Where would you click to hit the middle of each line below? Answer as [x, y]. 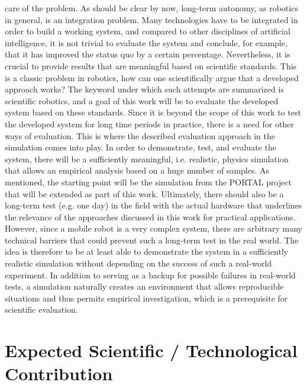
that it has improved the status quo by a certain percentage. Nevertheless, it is [148, 54]
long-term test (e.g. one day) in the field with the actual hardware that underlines [153, 205]
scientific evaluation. [41, 309]
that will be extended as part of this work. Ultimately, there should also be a [144, 193]
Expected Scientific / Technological [151, 350]
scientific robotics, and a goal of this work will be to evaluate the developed [142, 100]
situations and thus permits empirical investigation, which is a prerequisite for [146, 298]
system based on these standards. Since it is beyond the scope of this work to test [153, 112]
